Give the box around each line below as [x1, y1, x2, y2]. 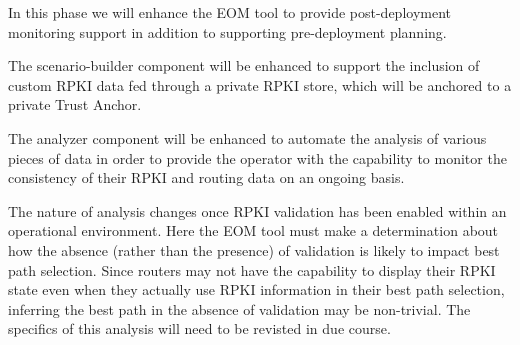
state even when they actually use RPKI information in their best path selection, [8, 279, 505, 300]
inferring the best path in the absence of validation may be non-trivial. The [8, 298, 471, 319]
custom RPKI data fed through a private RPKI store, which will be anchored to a [8, 74, 512, 95]
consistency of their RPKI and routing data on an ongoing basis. [8, 167, 405, 188]
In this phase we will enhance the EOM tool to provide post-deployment [8, 2, 452, 22]
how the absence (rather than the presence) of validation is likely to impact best [8, 239, 500, 260]
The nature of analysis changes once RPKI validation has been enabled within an [8, 200, 507, 221]
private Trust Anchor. [8, 94, 142, 115]
